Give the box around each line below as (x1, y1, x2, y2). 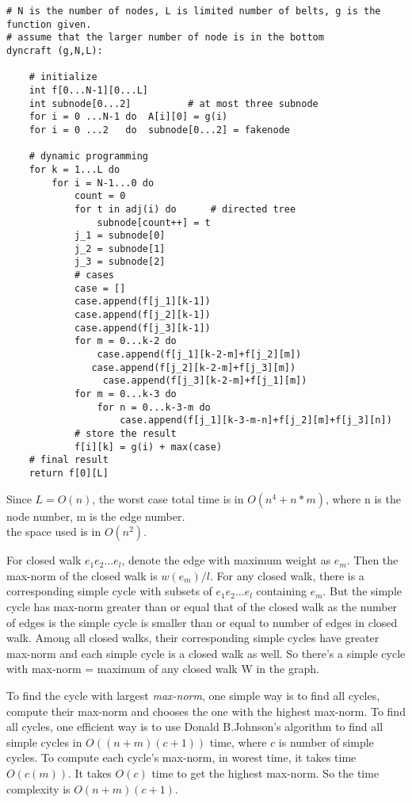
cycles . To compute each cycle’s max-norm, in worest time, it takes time (6, 749, 357, 766)
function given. (6, 18, 92, 30)
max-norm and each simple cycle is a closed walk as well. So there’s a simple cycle (6, 644, 406, 661)
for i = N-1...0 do (51, 177, 154, 189)
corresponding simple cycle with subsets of (6, 583, 212, 599)
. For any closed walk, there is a (210, 567, 364, 583)
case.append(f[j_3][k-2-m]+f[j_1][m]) (102, 375, 307, 387)
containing (256, 583, 307, 599)
